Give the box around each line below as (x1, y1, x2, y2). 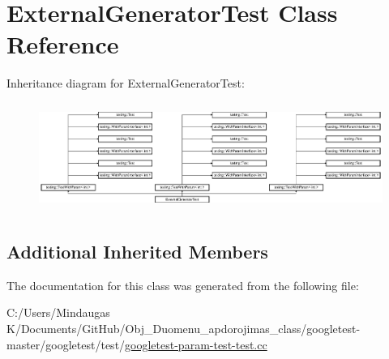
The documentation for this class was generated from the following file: (6, 276, 359, 293)
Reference (6, 28, 119, 61)
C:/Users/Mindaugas (6, 304, 110, 321)
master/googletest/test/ (6, 335, 126, 353)
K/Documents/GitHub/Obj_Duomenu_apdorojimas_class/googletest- (6, 319, 361, 336)
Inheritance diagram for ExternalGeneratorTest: (6, 75, 245, 92)
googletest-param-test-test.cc (125, 335, 267, 353)
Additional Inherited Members (6, 238, 268, 263)
